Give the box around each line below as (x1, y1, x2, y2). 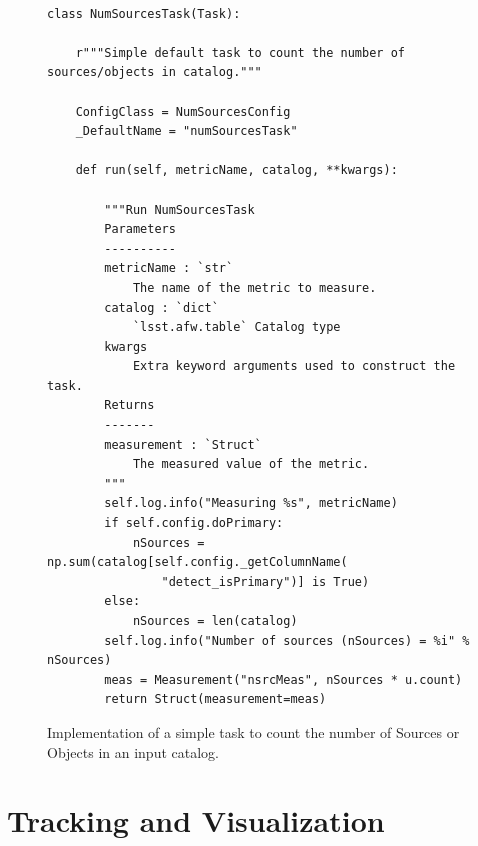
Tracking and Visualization (7, 800, 385, 841)
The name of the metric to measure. (132, 280, 377, 295)
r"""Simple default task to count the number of (75, 45, 405, 60)
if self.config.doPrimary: (104, 516, 284, 531)
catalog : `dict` (104, 300, 219, 315)
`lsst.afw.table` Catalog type (132, 320, 341, 335)
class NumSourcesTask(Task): (47, 6, 241, 21)
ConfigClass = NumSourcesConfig (75, 104, 291, 119)
